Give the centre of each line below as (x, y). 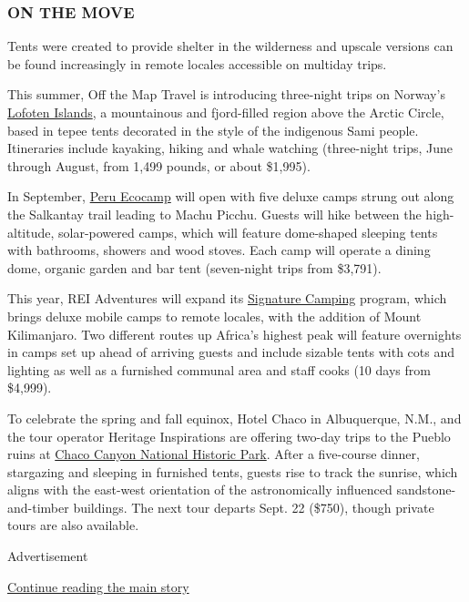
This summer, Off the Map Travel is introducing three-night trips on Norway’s (226, 94)
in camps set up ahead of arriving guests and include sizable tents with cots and (231, 352)
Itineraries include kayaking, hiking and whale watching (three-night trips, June (230, 148)
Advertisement (48, 556)
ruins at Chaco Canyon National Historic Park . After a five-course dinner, (214, 454)
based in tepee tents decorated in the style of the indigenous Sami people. (213, 130)
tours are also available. (73, 525)
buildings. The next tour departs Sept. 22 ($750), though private (254, 507)
